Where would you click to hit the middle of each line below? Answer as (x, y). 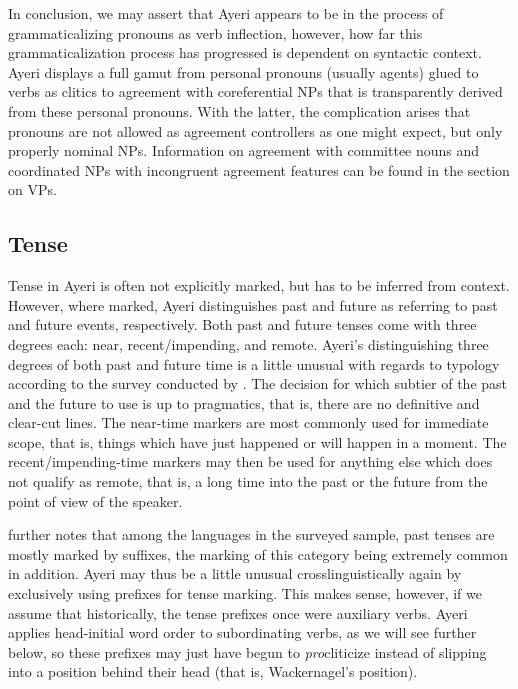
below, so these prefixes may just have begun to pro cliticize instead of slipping (247, 651)
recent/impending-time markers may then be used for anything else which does (250, 461)
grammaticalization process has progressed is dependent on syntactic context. (245, 52)
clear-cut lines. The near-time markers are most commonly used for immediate (248, 422)
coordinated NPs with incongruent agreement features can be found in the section (259, 169)
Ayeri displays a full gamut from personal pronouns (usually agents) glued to (243, 71)
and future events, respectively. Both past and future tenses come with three (242, 324)
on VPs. (32, 189)
